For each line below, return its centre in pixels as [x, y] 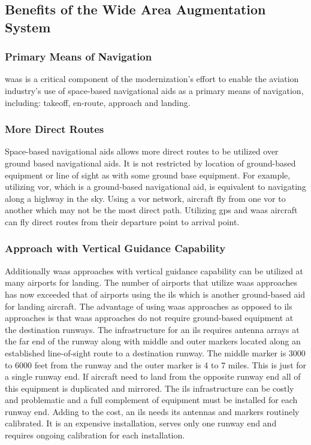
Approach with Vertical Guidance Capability [115, 248]
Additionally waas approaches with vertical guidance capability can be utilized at [154, 270]
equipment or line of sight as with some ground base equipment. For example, [148, 175]
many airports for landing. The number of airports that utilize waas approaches [151, 282]
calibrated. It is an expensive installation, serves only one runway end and [141, 423]
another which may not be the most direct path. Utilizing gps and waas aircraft [151, 210]
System [28, 27]
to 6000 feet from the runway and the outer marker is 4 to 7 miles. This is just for [156, 364]
